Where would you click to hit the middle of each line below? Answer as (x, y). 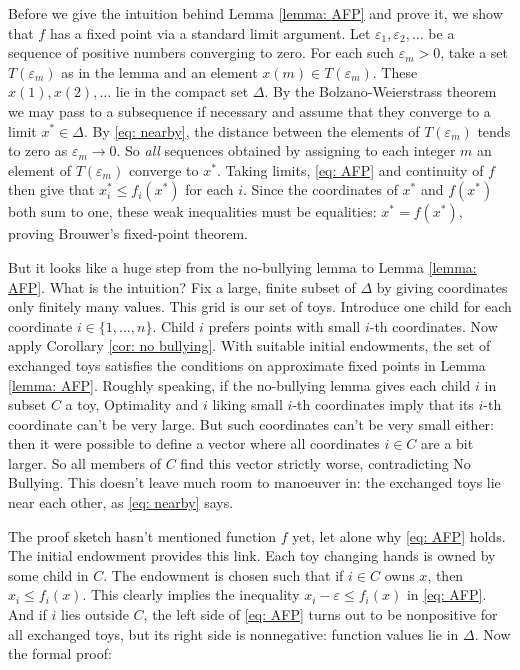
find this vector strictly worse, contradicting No (325, 462)
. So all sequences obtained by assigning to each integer (286, 150)
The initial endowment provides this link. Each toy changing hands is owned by (252, 555)
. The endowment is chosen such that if (223, 574)
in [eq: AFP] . (446, 594)
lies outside (95, 614)
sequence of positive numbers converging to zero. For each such (201, 52)
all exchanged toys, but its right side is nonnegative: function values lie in (233, 633)
